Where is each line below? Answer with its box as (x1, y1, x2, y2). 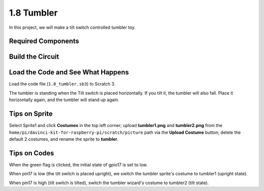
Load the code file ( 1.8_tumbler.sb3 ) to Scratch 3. (9, 81, 116, 87)
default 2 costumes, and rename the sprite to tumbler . (9, 136, 119, 142)
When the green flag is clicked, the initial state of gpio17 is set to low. (9, 162, 148, 168)
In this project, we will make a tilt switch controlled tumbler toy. (9, 24, 136, 30)
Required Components (9, 37, 79, 45)
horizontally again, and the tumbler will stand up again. (9, 97, 119, 103)
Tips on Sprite (9, 110, 53, 118)
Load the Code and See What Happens (9, 68, 129, 77)
